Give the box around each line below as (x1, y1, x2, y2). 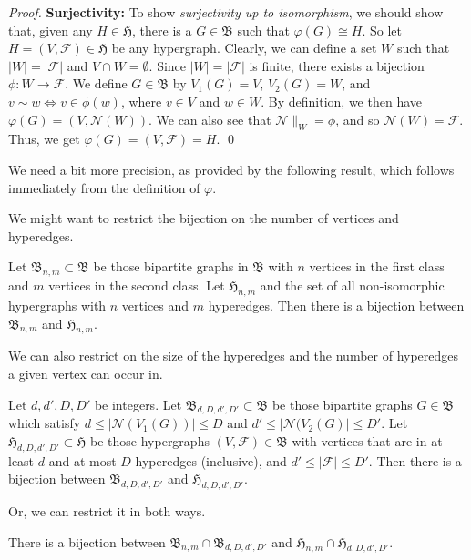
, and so (335, 109, 380, 128)
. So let (362, 20, 403, 39)
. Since (148, 56, 187, 75)
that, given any (8, 20, 93, 39)
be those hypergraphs (90, 431, 210, 450)
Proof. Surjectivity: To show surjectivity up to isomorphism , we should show (8, 3, 444, 21)
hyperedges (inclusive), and (135, 451, 287, 470)
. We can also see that (148, 109, 271, 128)
